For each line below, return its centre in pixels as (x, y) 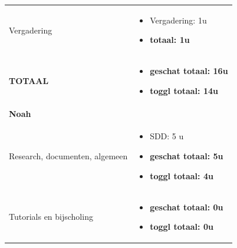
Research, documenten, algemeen (68, 156)
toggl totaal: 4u (182, 175)
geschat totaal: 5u (187, 156)
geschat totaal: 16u (189, 71)
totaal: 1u (170, 40)
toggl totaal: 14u (184, 90)
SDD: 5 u (167, 136)
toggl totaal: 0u (182, 227)
